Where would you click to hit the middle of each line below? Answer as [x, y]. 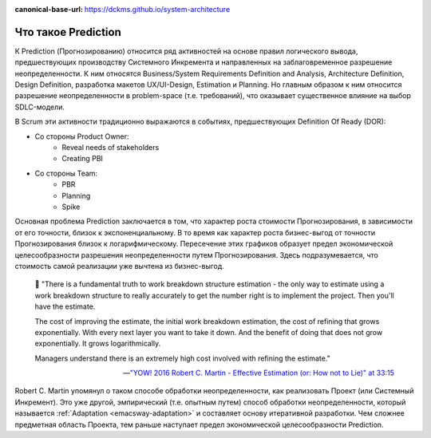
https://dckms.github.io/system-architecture [157, 9]
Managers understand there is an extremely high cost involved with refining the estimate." [182, 358]
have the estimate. [65, 306]
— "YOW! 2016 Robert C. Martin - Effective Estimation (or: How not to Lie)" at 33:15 [258, 373]
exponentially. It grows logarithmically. [98, 344]
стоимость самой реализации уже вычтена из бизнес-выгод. [120, 266]
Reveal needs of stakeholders [111, 148]
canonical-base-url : [49, 9]
